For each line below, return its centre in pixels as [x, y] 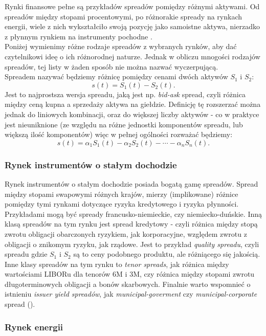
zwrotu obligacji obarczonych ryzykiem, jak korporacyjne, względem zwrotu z [126, 233]
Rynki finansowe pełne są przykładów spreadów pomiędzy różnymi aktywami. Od [132, 6]
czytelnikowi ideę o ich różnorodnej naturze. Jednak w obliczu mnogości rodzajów [132, 56]
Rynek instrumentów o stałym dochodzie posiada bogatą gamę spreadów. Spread [131, 183]
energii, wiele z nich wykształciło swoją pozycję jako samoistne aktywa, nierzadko [132, 26]
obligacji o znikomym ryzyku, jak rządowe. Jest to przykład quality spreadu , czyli [132, 244]
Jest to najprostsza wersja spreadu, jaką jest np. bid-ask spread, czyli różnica [125, 94]
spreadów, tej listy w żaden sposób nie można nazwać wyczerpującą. [112, 66]
